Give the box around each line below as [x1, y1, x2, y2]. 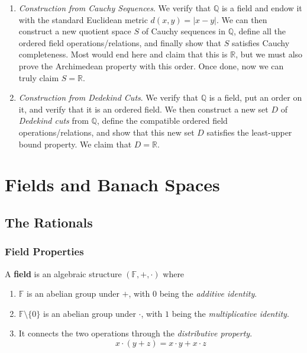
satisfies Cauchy [231, 36, 290, 49]
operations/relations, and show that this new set [18, 126, 195, 138]
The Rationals [5, 213, 93, 231]
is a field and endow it [221, 2, 302, 14]
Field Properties [5, 244, 84, 259]
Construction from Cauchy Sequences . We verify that [18, 2, 211, 14]
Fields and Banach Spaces [5, 172, 220, 197]
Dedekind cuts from [18, 114, 89, 127]
